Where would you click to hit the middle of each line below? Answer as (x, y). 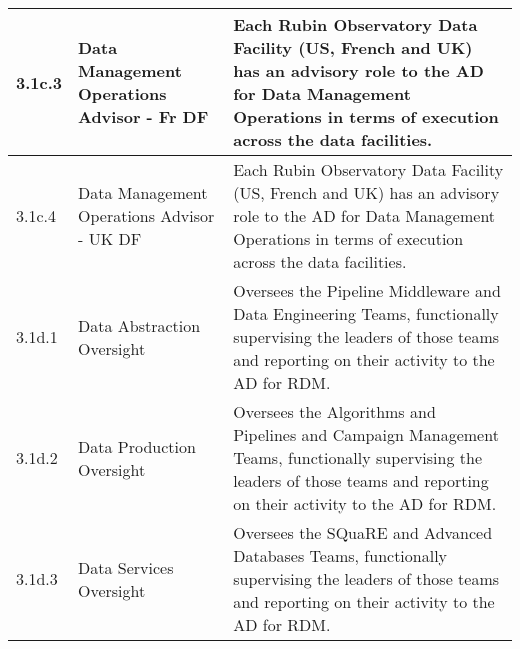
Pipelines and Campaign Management (366, 434)
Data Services (125, 567)
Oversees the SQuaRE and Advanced (363, 532)
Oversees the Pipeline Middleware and (367, 290)
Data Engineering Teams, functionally (366, 313)
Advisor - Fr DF (143, 116)
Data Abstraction (139, 325)
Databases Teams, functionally (340, 555)
